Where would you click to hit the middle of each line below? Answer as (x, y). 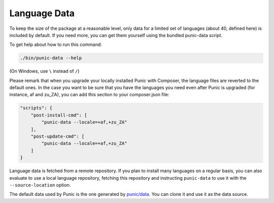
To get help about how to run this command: (56, 45)
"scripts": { (36, 108)
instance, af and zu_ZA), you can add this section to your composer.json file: (89, 95)
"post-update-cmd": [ (58, 136)
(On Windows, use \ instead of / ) (44, 71)
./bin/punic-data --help (51, 58)
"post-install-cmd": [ (59, 115)
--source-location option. (40, 185)
